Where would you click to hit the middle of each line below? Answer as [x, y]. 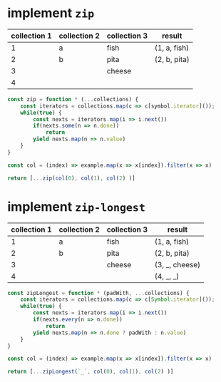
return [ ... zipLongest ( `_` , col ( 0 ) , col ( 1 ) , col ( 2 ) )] [91, 372]
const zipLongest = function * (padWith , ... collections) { [99, 293]
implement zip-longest [77, 206]
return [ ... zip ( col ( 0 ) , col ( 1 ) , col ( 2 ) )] [71, 178]
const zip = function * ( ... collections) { [73, 99]
